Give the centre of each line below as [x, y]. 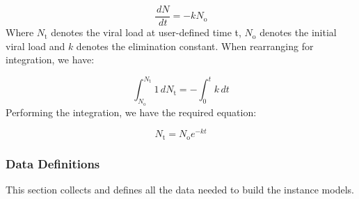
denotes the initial [298, 32]
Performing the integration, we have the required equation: [131, 112]
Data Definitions [53, 163]
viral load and [35, 46]
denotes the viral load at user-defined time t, [146, 32]
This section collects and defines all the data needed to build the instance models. [180, 189]
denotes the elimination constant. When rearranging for [195, 46]
